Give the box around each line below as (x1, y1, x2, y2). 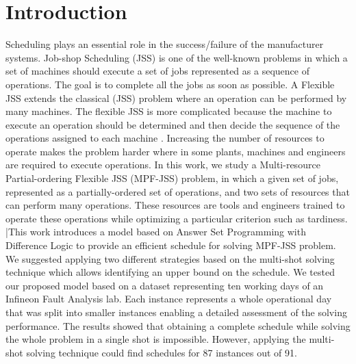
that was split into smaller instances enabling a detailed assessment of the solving (5, 305, 347, 319)
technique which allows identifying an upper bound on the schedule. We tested (5, 265, 335, 279)
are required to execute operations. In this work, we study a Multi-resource (5, 157, 320, 172)
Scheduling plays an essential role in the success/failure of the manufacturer (5, 37, 324, 51)
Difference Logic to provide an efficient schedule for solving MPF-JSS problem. (5, 238, 336, 252)
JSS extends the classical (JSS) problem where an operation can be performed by (5, 90, 347, 105)
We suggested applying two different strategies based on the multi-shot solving (5, 251, 335, 265)
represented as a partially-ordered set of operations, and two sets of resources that (5, 184, 350, 198)
